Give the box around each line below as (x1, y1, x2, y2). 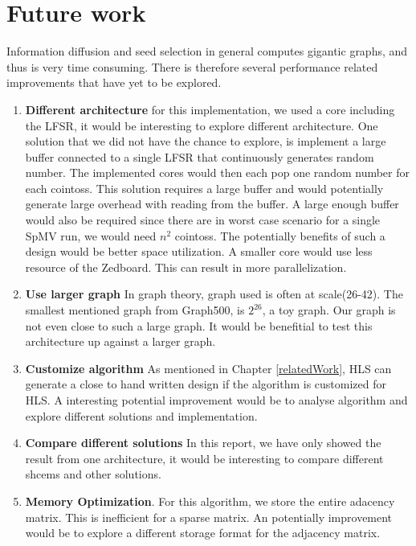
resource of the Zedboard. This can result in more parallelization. (25, 258, 347, 275)
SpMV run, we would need (25, 227, 157, 244)
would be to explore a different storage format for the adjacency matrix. (25, 524, 381, 541)
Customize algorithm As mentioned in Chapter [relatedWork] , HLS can (25, 359, 392, 376)
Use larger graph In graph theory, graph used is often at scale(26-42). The (25, 285, 403, 302)
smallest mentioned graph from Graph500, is (25, 302, 245, 318)
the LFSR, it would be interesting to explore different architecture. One (25, 117, 378, 133)
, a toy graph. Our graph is (262, 302, 396, 318)
